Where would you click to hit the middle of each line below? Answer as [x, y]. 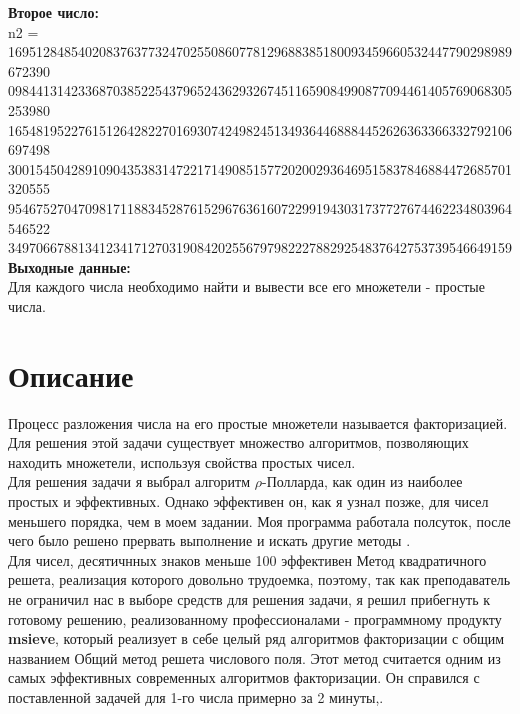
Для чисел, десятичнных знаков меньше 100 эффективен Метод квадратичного [247, 559]
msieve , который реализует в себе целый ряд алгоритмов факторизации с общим [256, 638]
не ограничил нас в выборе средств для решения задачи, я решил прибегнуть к [249, 598]
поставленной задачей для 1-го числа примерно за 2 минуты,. [196, 696]
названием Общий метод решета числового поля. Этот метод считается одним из [254, 657]
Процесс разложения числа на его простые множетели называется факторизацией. [258, 422]
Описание [71, 374]
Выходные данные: [69, 266]
